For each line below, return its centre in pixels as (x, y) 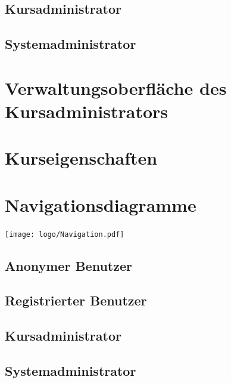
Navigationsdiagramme (101, 204)
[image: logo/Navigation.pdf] (65, 234)
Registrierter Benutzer (76, 300)
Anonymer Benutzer (68, 265)
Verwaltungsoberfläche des (116, 87)
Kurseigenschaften (81, 158)
